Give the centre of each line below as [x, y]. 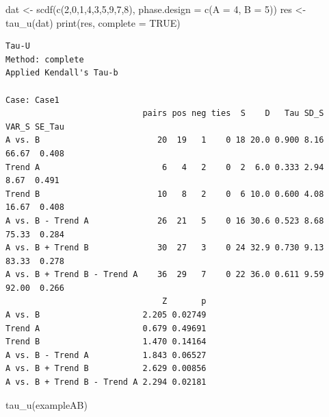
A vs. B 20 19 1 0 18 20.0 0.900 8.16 [165, 140]
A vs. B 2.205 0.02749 [106, 315]
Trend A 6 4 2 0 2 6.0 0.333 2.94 [165, 167]
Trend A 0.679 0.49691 [106, 328]
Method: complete [45, 59]
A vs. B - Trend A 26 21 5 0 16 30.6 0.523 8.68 [165, 221]
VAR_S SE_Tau [35, 127]
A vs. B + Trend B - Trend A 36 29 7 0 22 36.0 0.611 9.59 [165, 275]
